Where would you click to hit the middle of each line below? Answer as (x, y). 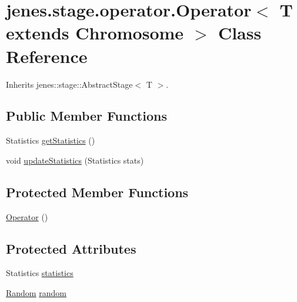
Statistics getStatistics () (51, 140)
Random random (36, 293)
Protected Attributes (71, 248)
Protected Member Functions (97, 192)
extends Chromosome (95, 33)
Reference (47, 56)
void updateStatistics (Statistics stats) (75, 160)
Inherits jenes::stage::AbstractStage (69, 84)
